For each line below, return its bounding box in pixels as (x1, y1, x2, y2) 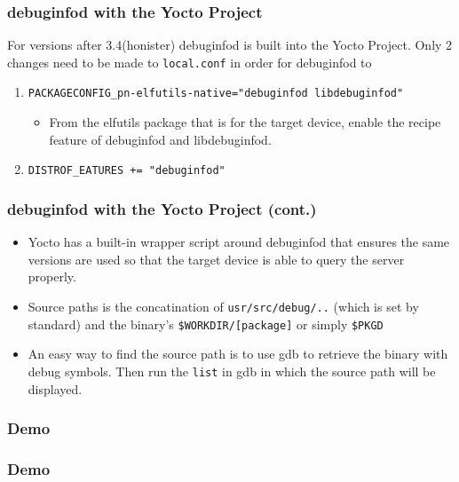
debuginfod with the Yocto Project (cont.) (7, 197, 317, 219)
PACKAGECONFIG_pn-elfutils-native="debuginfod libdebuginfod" (28, 87, 404, 100)
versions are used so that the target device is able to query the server (28, 249, 405, 268)
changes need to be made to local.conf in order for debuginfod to (7, 52, 372, 71)
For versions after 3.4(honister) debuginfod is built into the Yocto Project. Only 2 (7, 36, 453, 54)
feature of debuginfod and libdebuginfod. (49, 130, 272, 148)
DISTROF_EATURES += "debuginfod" (28, 164, 226, 178)
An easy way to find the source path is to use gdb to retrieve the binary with (28, 344, 448, 363)
